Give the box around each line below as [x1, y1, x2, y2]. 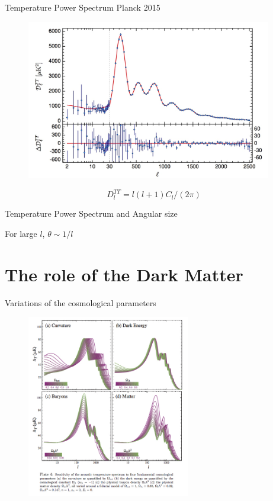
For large [5, 227, 37, 239]
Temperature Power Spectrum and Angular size [5, 207, 178, 220]
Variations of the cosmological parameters [5, 296, 156, 309]
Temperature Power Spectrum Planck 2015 [5, 1, 160, 13]
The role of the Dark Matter [5, 262, 243, 286]
